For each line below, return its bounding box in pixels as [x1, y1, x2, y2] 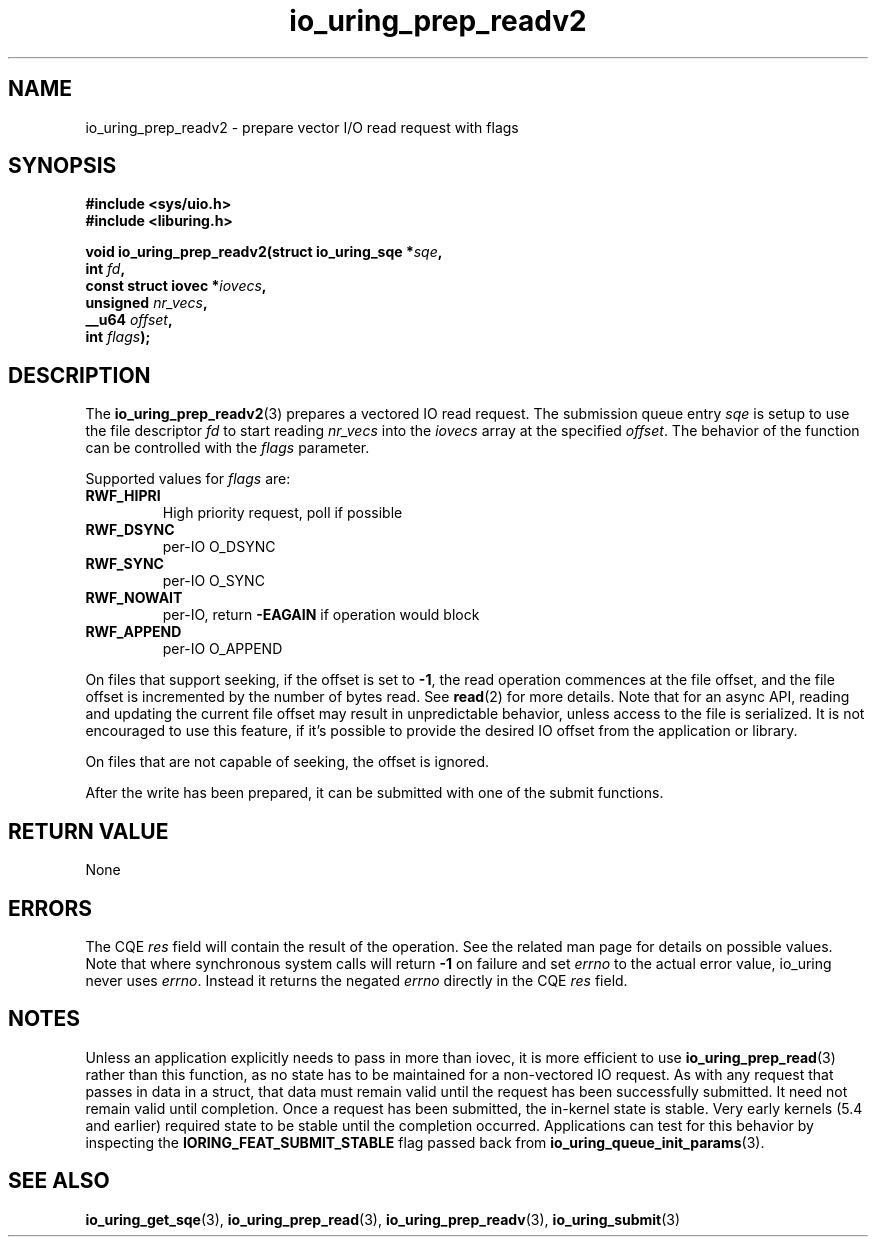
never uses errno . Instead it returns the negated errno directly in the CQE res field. [85, 971, 628, 989]
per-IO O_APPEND [162, 640, 283, 658]
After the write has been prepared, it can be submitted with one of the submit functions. [85, 784, 664, 802]
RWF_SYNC [85, 555, 164, 573]
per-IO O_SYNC [162, 572, 265, 590]
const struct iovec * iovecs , [85, 277, 267, 295]
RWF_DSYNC [85, 521, 175, 539]
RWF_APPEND [85, 623, 182, 641]
